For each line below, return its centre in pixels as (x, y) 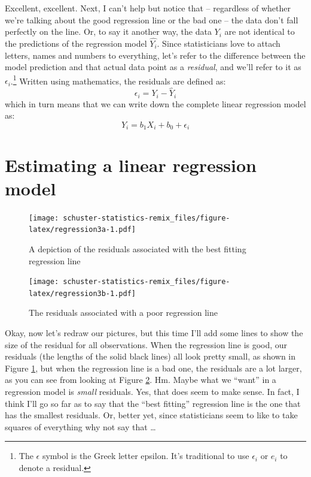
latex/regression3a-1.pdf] (82, 230)
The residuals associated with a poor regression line (123, 313)
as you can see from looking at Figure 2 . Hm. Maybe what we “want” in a (141, 380)
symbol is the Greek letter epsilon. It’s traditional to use (146, 456)
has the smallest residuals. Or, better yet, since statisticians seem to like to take (151, 415)
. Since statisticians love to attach (219, 43)
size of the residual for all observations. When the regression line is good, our (146, 344)
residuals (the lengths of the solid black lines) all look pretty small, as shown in (150, 356)
